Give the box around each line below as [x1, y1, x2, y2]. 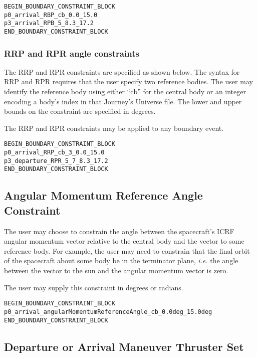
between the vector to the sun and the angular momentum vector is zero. [4, 265, 228, 275]
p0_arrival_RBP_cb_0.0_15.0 [4, 11, 98, 19]
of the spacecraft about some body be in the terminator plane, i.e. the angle [4, 255, 238, 266]
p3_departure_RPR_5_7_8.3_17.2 [4, 157, 108, 164]
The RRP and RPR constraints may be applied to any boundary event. [4, 122, 224, 133]
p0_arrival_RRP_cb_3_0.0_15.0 [4, 149, 105, 156]
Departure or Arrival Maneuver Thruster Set [4, 338, 244, 354]
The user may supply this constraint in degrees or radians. [4, 282, 183, 292]
